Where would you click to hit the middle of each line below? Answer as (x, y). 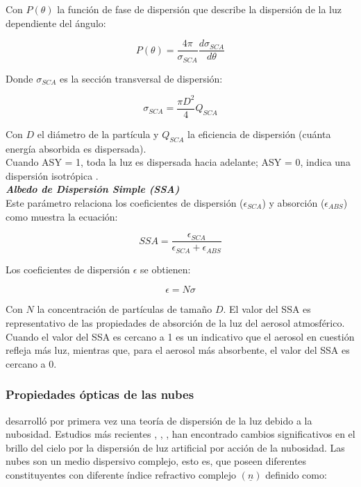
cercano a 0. (31, 363)
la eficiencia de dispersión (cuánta (259, 134)
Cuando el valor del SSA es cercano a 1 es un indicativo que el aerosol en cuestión (180, 336)
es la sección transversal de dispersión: (141, 78)
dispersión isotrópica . (52, 175)
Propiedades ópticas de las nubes (100, 394)
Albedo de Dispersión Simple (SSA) (93, 189)
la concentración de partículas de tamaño (125, 309)
